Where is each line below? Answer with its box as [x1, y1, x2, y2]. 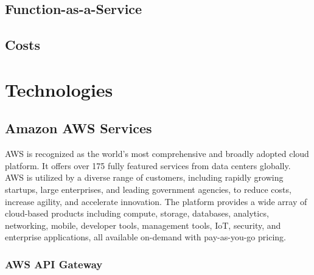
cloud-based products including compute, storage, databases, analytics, [5, 207, 269, 220]
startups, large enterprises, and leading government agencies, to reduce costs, [5, 183, 291, 195]
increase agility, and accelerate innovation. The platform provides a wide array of [5, 195, 307, 207]
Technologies [5, 77, 113, 102]
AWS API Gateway [5, 256, 103, 271]
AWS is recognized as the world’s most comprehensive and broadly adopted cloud [5, 147, 309, 160]
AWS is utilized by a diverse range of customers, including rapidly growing [5, 171, 284, 184]
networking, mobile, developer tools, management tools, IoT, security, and [5, 218, 281, 231]
